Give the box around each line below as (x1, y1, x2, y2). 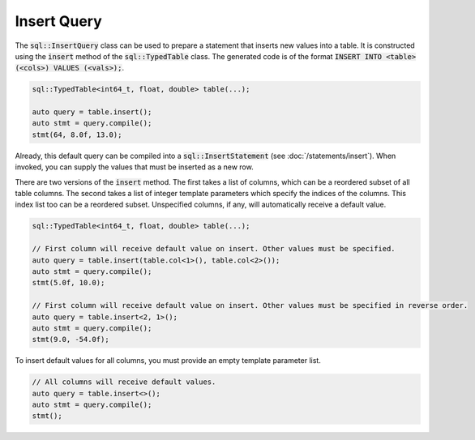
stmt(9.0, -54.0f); (32, 335, 109, 344)
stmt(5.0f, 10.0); (32, 278, 105, 288)
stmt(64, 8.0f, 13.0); (32, 130, 122, 139)
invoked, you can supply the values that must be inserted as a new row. (15, 162, 255, 172)
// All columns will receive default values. (32, 378, 216, 387)
